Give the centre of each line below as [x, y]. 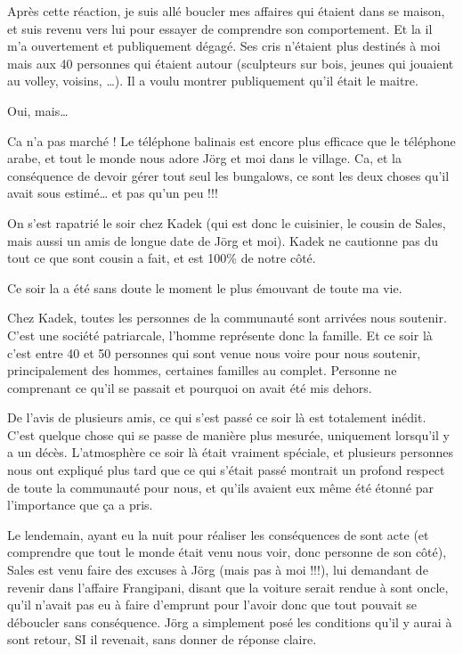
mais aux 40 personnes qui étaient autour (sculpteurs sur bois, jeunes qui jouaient [231, 63]
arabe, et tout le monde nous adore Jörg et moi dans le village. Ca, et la [204, 158]
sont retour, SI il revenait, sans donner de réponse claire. [162, 639]
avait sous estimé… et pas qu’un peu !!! [113, 193]
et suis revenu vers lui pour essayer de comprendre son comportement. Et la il [220, 28]
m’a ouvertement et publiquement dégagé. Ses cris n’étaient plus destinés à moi [224, 46]
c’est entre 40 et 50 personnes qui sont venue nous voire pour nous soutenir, [214, 352]
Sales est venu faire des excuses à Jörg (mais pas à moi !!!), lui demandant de [218, 570]
